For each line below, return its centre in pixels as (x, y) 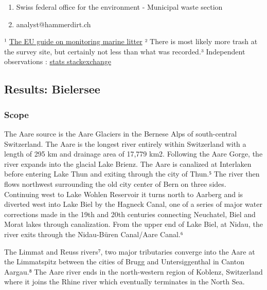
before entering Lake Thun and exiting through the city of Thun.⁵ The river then (132, 174)
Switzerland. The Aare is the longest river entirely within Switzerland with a (125, 143)
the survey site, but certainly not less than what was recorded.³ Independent (125, 51)
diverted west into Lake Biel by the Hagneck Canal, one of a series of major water (133, 204)
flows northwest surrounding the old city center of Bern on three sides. (115, 183)
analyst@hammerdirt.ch (54, 24)
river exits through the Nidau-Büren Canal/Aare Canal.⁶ (94, 234)
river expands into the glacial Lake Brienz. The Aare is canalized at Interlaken (128, 163)
